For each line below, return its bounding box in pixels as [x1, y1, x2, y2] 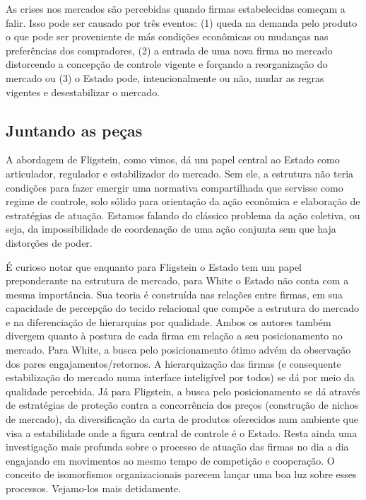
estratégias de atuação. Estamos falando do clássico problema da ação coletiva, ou [6, 207, 360, 222]
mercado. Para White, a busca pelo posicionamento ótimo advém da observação [6, 342, 351, 357]
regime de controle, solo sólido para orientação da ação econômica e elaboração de [6, 194, 360, 209]
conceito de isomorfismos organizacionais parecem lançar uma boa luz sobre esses [6, 467, 357, 482]
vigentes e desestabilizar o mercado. [6, 84, 160, 99]
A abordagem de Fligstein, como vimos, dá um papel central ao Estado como [6, 152, 340, 167]
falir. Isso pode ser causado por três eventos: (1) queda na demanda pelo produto [6, 15, 358, 30]
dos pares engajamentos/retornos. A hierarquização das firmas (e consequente [6, 356, 341, 371]
